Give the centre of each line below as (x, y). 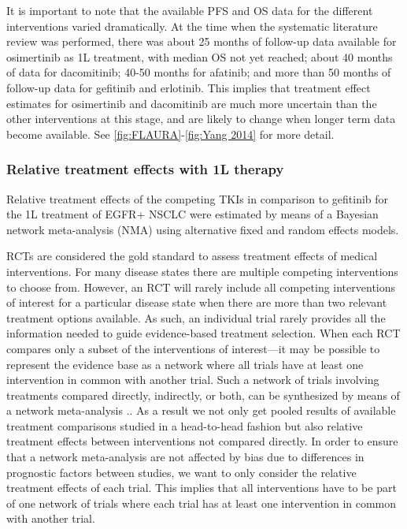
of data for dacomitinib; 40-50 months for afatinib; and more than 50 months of (199, 72)
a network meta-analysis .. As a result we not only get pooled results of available (201, 410)
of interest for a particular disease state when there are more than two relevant (197, 302)
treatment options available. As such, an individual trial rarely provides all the (196, 317)
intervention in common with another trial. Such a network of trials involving (193, 380)
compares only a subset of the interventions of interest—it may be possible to (193, 348)
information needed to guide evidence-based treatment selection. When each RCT (203, 333)
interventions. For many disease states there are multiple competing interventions (202, 271)
